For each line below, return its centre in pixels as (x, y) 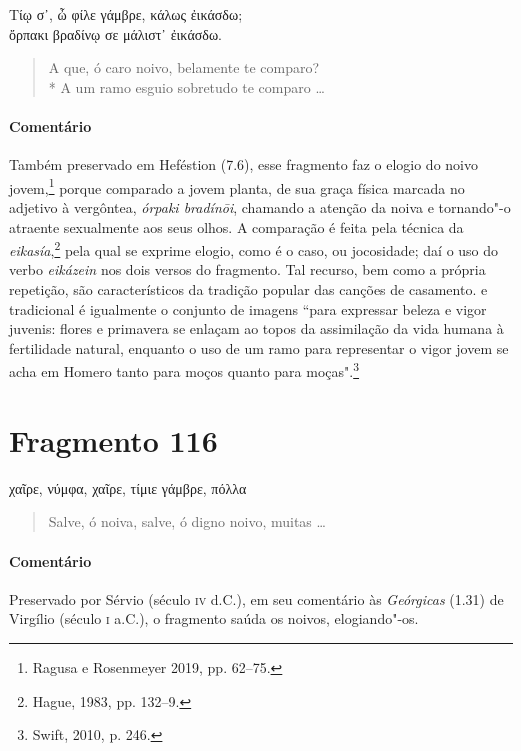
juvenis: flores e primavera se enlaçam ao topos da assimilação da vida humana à (256, 328)
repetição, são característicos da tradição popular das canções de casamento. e (248, 289)
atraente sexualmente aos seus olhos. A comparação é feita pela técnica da (236, 226)
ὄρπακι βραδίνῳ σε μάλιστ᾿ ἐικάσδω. (115, 33)
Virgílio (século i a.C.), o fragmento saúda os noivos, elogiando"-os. (214, 618)
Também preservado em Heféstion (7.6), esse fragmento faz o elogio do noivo (243, 164)
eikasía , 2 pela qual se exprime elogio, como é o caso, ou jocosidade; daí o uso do (254, 248)
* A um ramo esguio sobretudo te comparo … (186, 86)
